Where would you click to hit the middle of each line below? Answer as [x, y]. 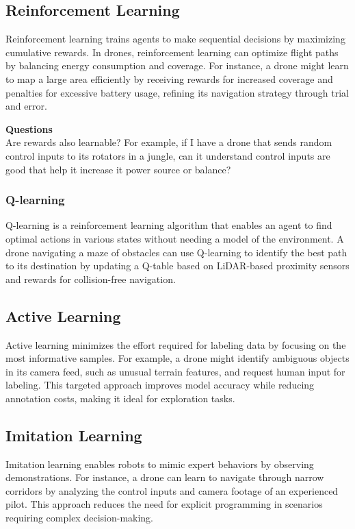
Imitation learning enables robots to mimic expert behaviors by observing [160, 464]
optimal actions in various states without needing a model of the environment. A [175, 238]
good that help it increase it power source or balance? [118, 169]
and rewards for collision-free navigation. [91, 279]
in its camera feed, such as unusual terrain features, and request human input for [175, 371]
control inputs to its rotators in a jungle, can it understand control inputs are [168, 155]
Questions [29, 128]
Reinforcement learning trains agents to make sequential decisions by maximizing [175, 39]
